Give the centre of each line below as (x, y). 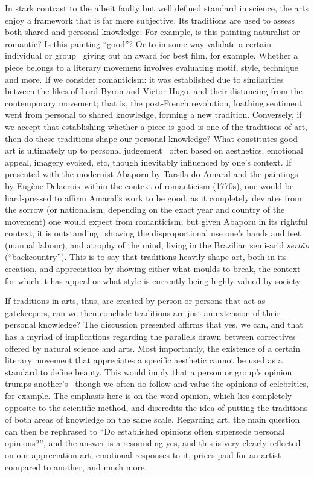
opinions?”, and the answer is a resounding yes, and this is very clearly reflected (153, 443)
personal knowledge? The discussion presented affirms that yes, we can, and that (154, 324)
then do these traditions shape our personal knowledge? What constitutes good (152, 138)
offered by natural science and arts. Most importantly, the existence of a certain (152, 348)
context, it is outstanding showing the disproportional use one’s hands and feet (153, 233)
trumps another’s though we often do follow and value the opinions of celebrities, (157, 384)
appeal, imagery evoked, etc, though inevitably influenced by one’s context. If (148, 162)
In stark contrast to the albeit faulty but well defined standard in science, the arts (157, 8)
